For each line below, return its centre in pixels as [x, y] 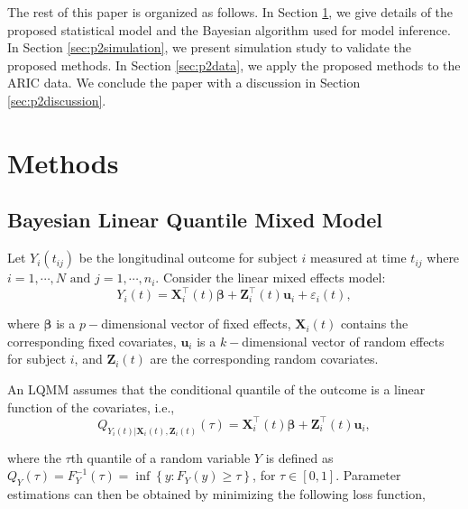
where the [34, 457]
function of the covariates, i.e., [91, 407]
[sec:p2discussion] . [57, 100]
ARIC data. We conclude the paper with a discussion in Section [184, 83]
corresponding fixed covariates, [92, 341]
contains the [374, 324]
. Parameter [368, 475]
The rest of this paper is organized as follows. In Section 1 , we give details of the [230, 12]
